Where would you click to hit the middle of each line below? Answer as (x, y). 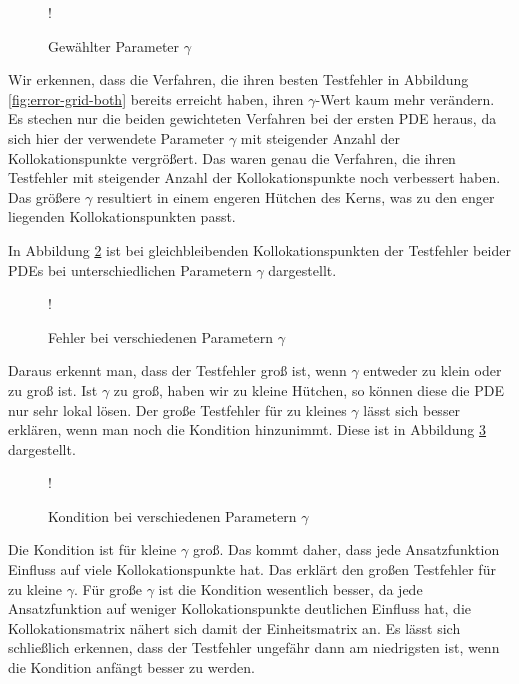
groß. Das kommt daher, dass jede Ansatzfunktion (346, 549)
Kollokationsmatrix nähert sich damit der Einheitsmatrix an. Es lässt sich (234, 627)
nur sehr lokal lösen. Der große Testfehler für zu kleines (177, 409)
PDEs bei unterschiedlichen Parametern (130, 269)
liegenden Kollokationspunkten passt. (122, 216)
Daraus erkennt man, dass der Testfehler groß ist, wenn (177, 370)
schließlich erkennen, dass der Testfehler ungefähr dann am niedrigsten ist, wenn (254, 647)
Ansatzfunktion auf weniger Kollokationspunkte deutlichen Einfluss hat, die (240, 608)
